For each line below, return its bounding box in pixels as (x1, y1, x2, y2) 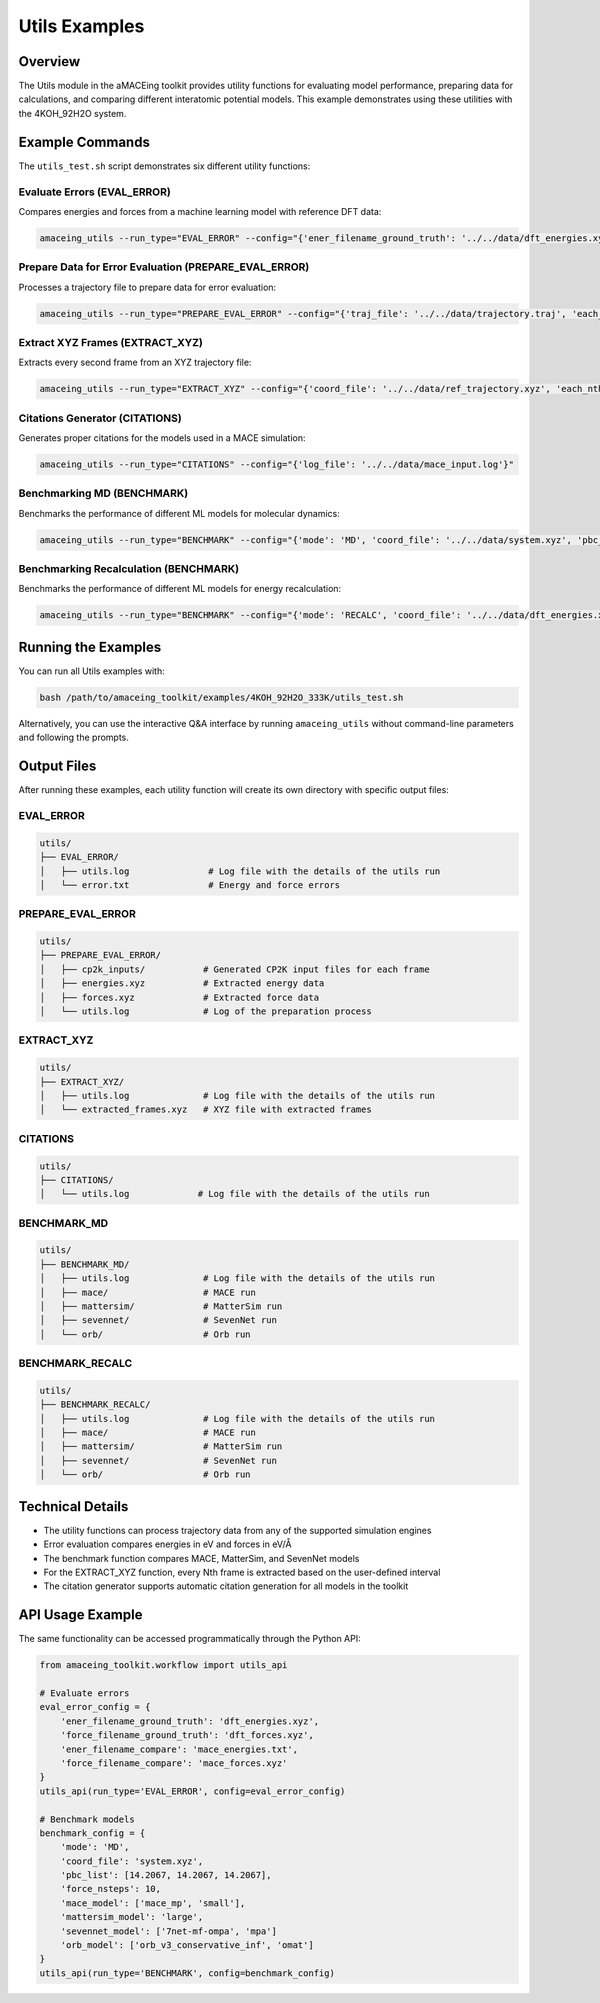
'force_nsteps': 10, (60, 1883, 162, 1895)
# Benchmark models (39, 1813, 135, 1825)
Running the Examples (18, 638, 162, 655)
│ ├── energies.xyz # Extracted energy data (39, 978, 325, 989)
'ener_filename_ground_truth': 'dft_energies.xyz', (60, 1715, 320, 1727)
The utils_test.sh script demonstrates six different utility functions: (18, 160, 311, 172)
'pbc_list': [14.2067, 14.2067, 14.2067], (60, 1870, 272, 1881)
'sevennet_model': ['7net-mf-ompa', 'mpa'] (60, 1925, 277, 1937)
